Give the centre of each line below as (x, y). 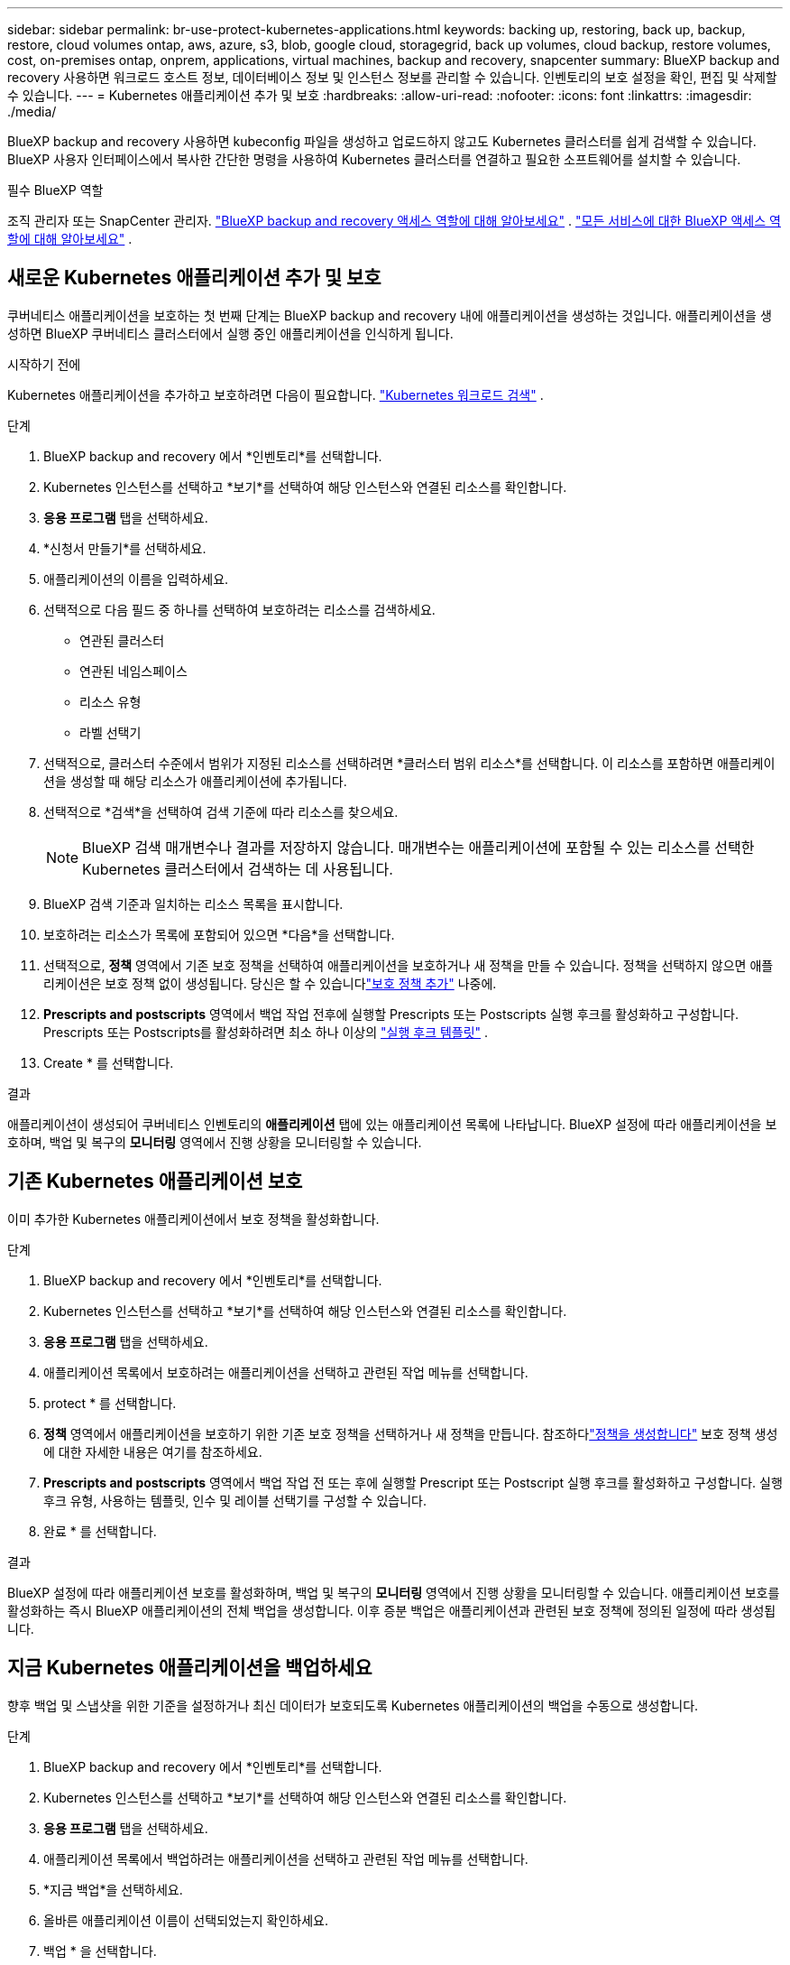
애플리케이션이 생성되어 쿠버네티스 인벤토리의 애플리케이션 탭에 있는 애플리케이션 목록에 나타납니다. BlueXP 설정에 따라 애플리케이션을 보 (392, 1124)
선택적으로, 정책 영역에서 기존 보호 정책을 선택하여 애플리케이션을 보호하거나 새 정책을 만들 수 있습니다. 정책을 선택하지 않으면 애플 (409, 965)
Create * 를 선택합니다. (109, 1062)
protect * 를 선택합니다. (110, 1403)
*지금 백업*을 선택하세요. (113, 1889)
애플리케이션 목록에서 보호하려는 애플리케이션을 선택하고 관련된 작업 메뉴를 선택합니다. (286, 1372)
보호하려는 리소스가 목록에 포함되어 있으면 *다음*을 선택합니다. (219, 934)
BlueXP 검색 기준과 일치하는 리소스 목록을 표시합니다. (193, 904)
